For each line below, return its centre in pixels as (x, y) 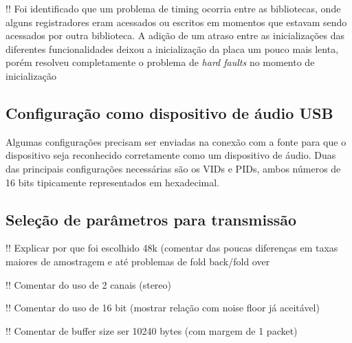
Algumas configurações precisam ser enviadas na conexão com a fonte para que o (176, 141)
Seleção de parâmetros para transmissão (151, 219)
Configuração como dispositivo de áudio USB (169, 112)
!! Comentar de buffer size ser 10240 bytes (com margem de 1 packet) (152, 330)
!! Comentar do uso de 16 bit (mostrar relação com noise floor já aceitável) (163, 308)
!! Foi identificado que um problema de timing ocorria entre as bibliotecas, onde (173, 8)
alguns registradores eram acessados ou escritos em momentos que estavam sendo (176, 22)
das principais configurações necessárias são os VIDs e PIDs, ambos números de (173, 168)
